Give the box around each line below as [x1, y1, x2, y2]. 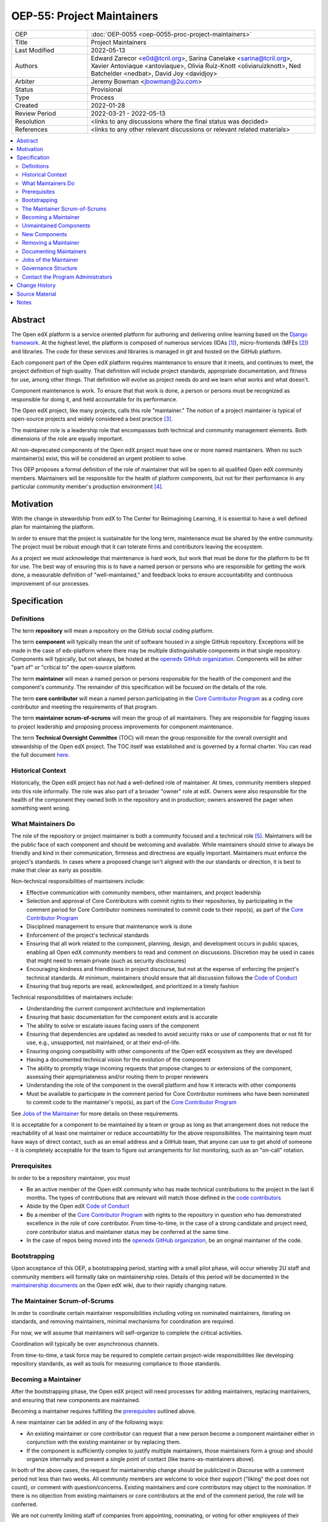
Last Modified [15, 46, 55, 54]
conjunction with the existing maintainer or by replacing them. [26, 1439, 182, 1446]
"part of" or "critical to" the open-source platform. [11, 664, 137, 671]
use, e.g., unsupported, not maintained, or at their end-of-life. [26, 1039, 181, 1047]
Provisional [91, 85, 123, 94]
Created [15, 101, 38, 110]
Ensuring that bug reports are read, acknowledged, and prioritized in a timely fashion [26, 983, 239, 990]
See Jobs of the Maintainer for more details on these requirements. [11, 1110, 179, 1117]
